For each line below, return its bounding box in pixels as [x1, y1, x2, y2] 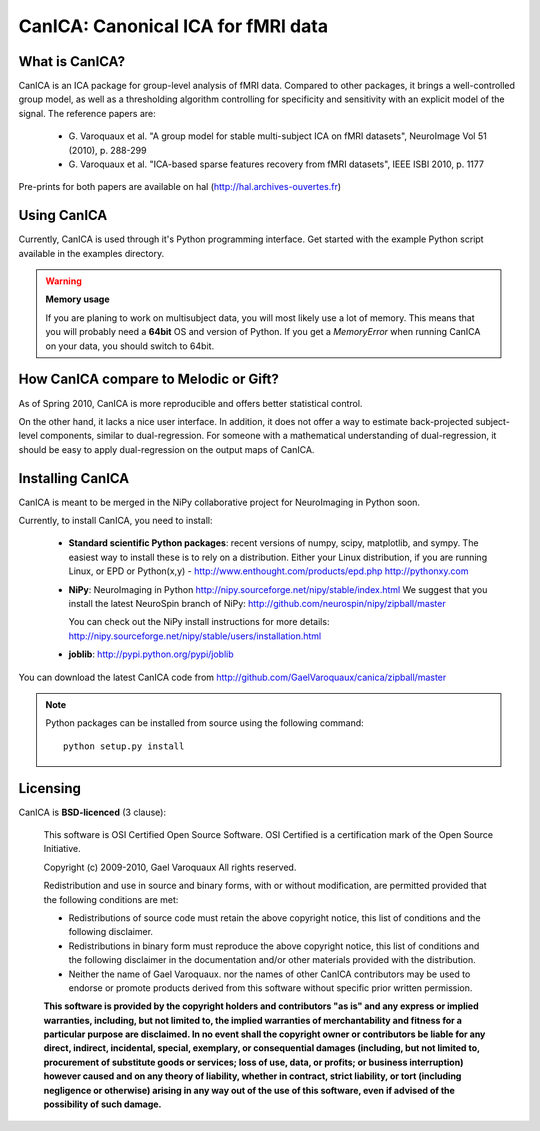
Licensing [18, 780, 82, 797]
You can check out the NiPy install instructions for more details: [68, 616, 330, 628]
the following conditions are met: [43, 893, 179, 905]
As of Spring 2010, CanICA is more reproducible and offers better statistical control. [18, 397, 363, 409]
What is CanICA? [18, 53, 125, 70]
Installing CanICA [18, 470, 130, 487]
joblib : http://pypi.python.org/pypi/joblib [68, 648, 234, 660]
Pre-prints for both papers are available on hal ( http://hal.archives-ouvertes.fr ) [18, 181, 342, 193]
